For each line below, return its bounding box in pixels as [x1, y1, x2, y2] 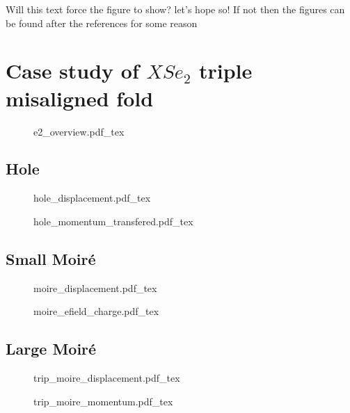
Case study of [6, 56, 139, 85]
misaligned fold [6, 83, 154, 112]
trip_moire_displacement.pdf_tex [33, 371, 180, 385]
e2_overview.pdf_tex [33, 124, 125, 138]
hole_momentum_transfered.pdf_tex [33, 213, 193, 228]
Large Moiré [6, 338, 97, 359]
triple [199, 56, 253, 85]
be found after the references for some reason [6, 15, 198, 30]
